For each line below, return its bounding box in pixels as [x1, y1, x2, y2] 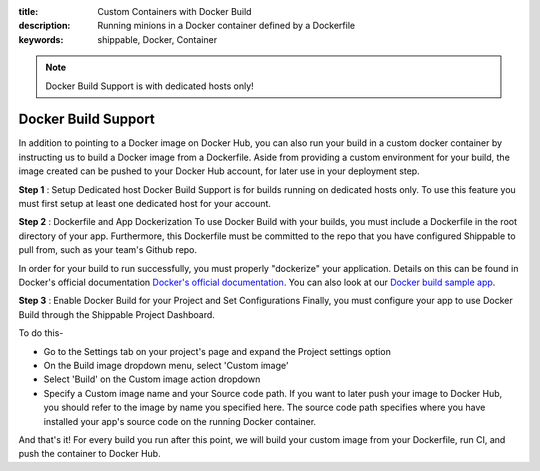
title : [18, 6, 39, 17]
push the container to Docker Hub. [18, 448, 161, 460]
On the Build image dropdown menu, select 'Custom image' [43, 359, 289, 371]
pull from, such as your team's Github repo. [18, 244, 198, 256]
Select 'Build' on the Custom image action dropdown [43, 373, 261, 385]
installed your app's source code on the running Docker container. [43, 415, 317, 427]
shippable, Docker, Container [97, 33, 218, 45]
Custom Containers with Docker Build [97, 6, 252, 17]
